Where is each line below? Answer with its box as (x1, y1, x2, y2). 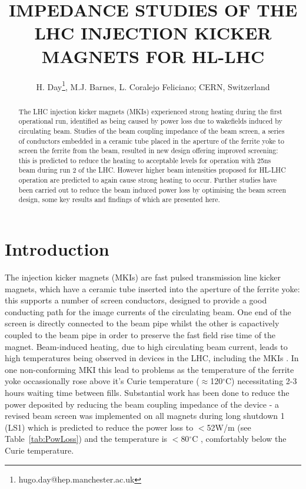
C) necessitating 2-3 (225, 375, 297, 387)
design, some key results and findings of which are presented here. (18, 194, 220, 204)
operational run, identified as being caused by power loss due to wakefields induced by (18, 116, 282, 126)
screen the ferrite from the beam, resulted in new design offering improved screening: (18, 146, 278, 156)
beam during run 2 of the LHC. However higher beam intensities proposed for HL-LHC (18, 165, 286, 175)
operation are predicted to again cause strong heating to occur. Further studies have (18, 175, 277, 185)
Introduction (5, 237, 109, 261)
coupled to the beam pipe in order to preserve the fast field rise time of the (5, 329, 276, 341)
